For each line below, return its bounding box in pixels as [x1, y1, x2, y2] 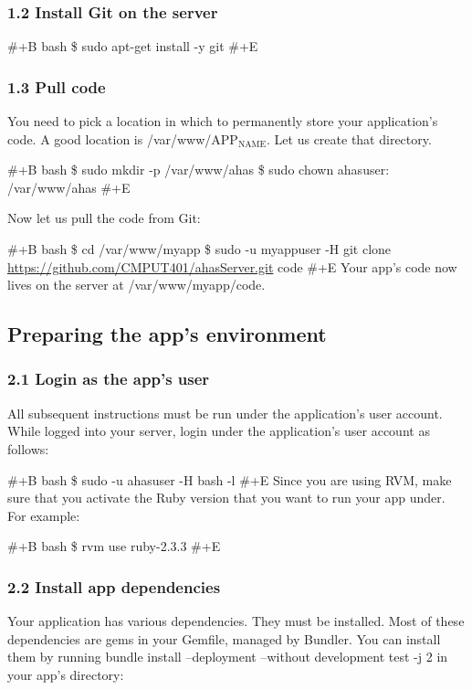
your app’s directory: [7, 664, 124, 684]
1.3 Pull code [7, 75, 106, 98]
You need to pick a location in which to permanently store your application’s [7, 111, 438, 131]
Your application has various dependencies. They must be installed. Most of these [7, 611, 465, 631]
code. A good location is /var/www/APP [7, 129, 238, 148]
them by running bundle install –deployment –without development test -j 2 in [7, 647, 448, 666]
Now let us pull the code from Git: [7, 208, 201, 228]
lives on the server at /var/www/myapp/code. [7, 275, 266, 294]
